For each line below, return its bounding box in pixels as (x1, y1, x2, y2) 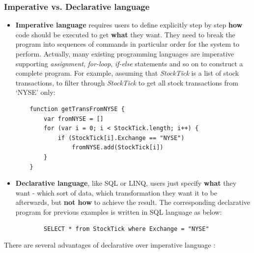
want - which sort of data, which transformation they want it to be (15, 187, 217, 197)
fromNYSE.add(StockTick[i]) (72, 144, 164, 151)
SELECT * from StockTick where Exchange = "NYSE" (44, 225, 209, 232)
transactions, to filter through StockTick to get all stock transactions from (15, 77, 238, 87)
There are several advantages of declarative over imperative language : (4, 240, 216, 250)
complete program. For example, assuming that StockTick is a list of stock (15, 68, 239, 78)
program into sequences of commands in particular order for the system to (15, 39, 240, 49)
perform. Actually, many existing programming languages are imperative (15, 49, 234, 58)
